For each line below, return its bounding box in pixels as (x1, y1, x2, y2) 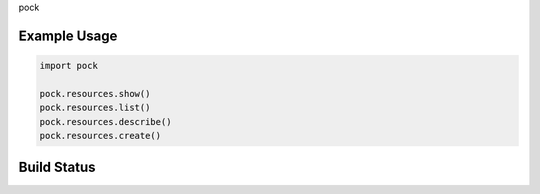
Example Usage (18, 27, 118, 44)
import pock (39, 60, 99, 71)
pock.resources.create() (39, 130, 162, 141)
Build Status (18, 159, 96, 176)
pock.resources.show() (39, 88, 151, 99)
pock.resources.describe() (39, 116, 172, 127)
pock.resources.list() (39, 102, 151, 114)
